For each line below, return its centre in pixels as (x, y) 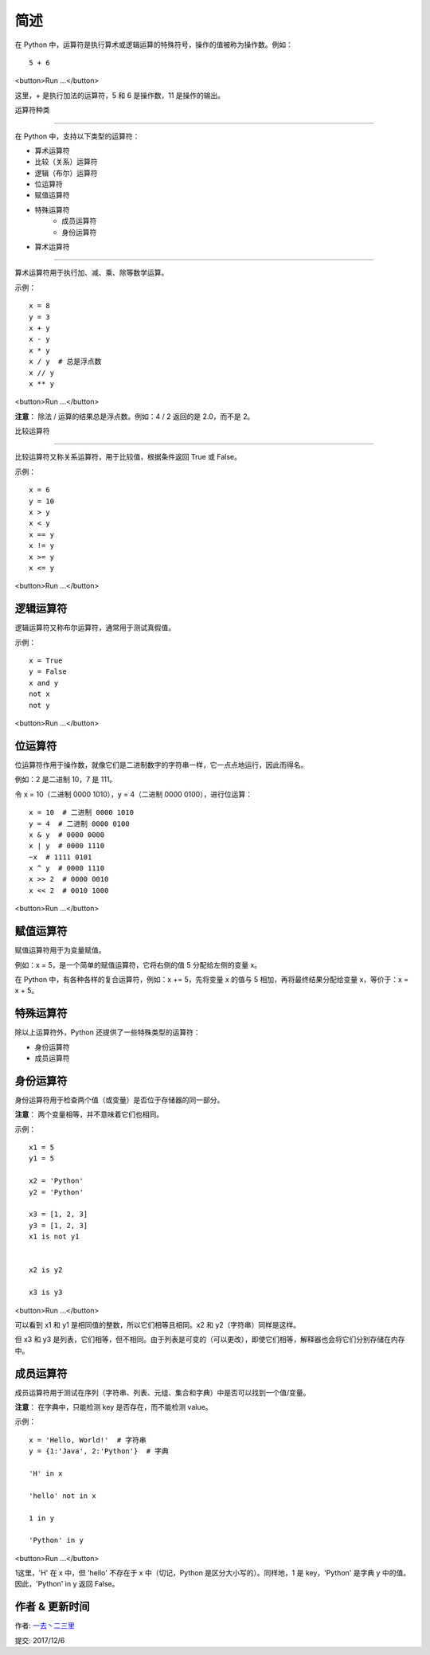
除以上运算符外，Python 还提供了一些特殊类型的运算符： (107, 1032)
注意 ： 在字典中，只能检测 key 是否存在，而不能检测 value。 (113, 1407)
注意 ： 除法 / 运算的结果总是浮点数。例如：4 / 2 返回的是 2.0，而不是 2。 (135, 416)
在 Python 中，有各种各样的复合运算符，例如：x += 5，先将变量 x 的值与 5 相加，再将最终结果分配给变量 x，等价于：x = (212, 979)
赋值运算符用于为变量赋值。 (60, 950)
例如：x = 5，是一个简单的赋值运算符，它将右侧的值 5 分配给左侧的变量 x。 (138, 964)
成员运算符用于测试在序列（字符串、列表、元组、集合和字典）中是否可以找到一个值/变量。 (162, 1392)
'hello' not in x (63, 1496)
